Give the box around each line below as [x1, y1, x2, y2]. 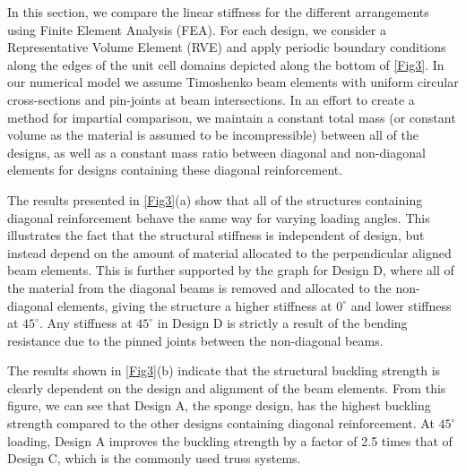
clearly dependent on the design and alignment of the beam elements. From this [7, 378, 446, 397]
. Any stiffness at [39, 314, 133, 332]
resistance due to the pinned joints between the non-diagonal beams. [7, 331, 384, 349]
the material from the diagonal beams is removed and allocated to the [7, 278, 392, 297]
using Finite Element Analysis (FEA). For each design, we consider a [7, 20, 386, 39]
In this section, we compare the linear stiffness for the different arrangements [7, 3, 429, 21]
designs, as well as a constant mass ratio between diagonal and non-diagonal [7, 142, 426, 161]
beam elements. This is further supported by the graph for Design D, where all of [7, 261, 454, 279]
